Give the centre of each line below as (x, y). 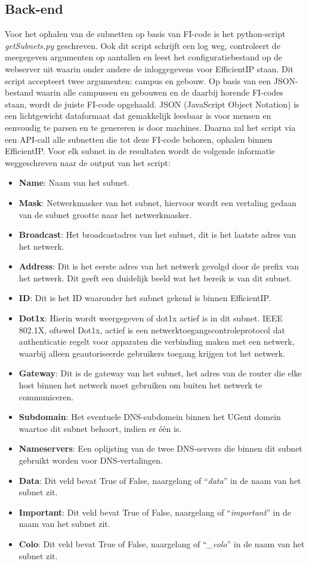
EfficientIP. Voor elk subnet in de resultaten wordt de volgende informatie (140, 151)
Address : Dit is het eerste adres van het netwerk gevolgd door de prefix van (159, 266)
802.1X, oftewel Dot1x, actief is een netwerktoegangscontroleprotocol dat (152, 329)
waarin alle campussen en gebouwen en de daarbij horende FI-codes (160, 92)
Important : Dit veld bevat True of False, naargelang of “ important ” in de (155, 512)
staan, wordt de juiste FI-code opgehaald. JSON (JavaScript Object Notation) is (152, 104)
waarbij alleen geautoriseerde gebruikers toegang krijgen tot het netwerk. (152, 353)
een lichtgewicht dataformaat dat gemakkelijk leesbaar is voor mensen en (138, 116)
